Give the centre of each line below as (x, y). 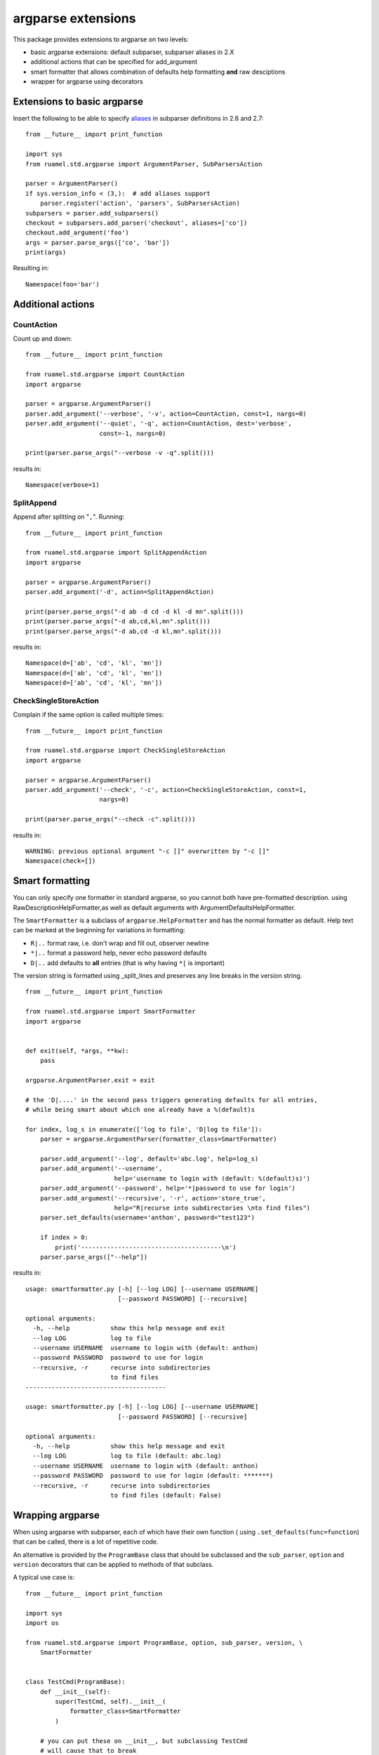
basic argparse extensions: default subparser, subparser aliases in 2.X (132, 52)
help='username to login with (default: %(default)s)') (212, 1178)
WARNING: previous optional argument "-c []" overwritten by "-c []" (148, 851)
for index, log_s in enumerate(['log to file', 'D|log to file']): (144, 1129)
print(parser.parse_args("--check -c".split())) (111, 819)
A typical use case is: (44, 1577)
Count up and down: (42, 339)
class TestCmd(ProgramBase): (75, 1682)
